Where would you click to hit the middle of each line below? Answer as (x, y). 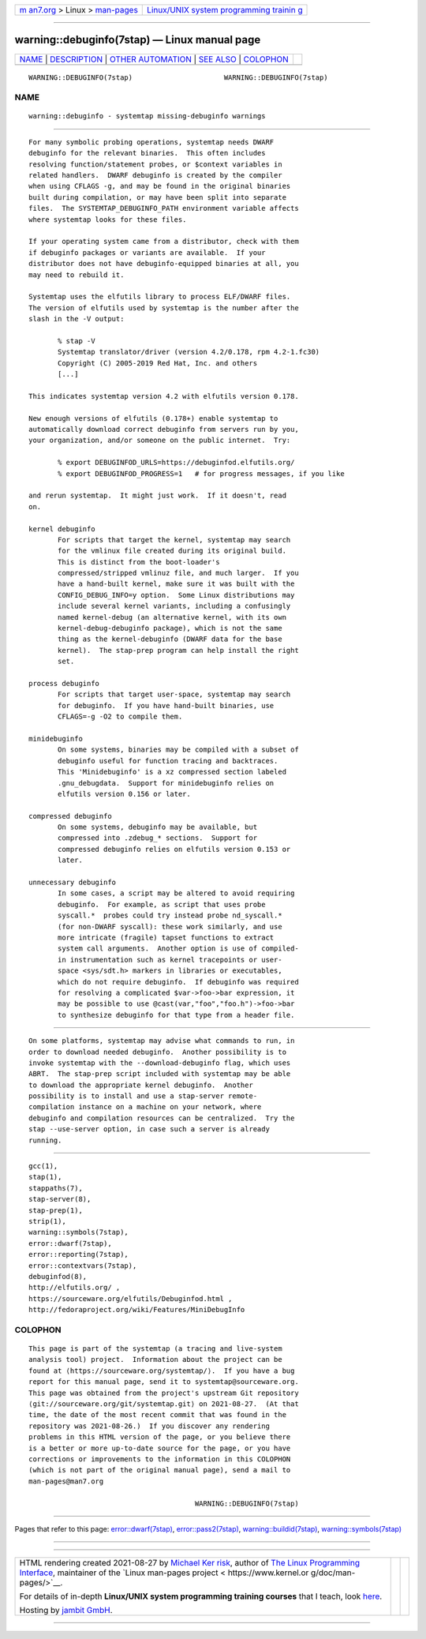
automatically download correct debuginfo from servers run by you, (164, 429)
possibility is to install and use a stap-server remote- (143, 1096)
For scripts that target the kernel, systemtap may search (174, 540)
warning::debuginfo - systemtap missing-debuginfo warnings (147, 116)
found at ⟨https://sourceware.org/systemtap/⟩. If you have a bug (162, 1371)
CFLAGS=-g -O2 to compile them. (120, 717)
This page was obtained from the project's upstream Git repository (164, 1393)
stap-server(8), (60, 1199)
